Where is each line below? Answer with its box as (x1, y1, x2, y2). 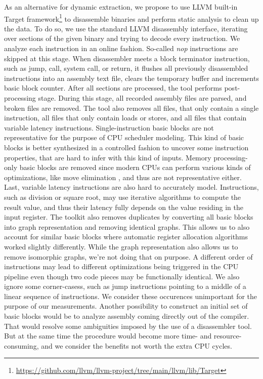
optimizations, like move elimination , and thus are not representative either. (4, 172, 242, 182)
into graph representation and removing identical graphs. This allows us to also (4, 221, 250, 232)
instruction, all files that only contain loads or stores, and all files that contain (4, 112, 247, 123)
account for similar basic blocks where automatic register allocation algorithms (4, 231, 248, 242)
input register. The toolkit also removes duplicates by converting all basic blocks (4, 212, 253, 222)
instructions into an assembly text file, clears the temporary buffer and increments (4, 72, 259, 83)
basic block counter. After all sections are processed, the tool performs (4, 82, 222, 93)
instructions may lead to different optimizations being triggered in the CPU (4, 261, 239, 272)
